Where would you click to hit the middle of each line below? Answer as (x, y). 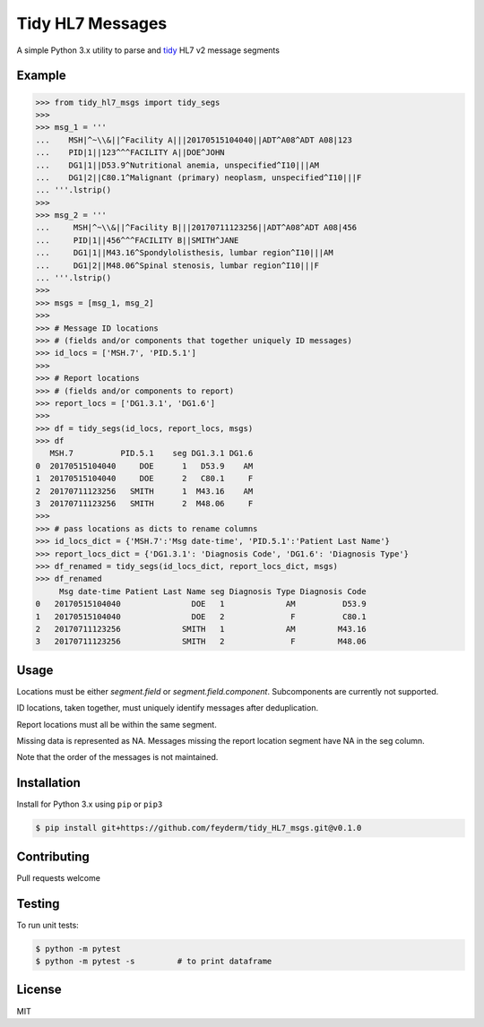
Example (41, 76)
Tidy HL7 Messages (92, 23)
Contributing (53, 856)
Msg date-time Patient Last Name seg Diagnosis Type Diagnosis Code (212, 591)
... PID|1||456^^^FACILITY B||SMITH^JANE (137, 240)
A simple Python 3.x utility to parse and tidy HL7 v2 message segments (148, 50)
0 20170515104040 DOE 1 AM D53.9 (201, 604)
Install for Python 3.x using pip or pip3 (90, 804)
